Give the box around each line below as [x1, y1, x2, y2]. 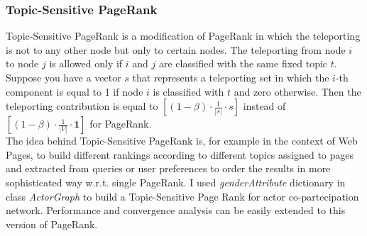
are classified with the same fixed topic [159, 56, 328, 71]
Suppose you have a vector [6, 70, 121, 84]
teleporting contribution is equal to [6, 99, 158, 113]
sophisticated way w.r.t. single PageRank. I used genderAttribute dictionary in [6, 174, 346, 189]
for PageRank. [89, 116, 152, 131]
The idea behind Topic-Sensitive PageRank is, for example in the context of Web [6, 133, 358, 148]
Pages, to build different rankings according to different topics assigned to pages [6, 147, 354, 162]
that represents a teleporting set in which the [132, 70, 329, 84]
